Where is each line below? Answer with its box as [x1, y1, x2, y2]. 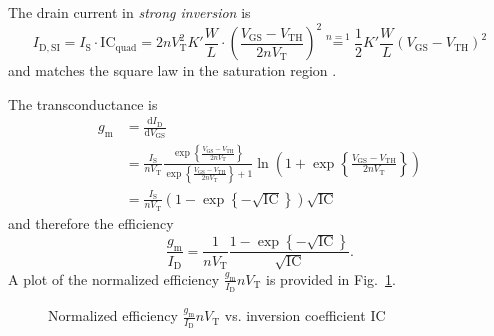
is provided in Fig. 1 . [266, 268, 396, 289]
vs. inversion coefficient [224, 305, 366, 326]
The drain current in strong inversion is [8, 2, 251, 22]
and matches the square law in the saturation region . [8, 60, 337, 81]
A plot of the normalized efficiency [8, 268, 220, 289]
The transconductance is [8, 93, 158, 114]
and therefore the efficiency [8, 212, 174, 233]
